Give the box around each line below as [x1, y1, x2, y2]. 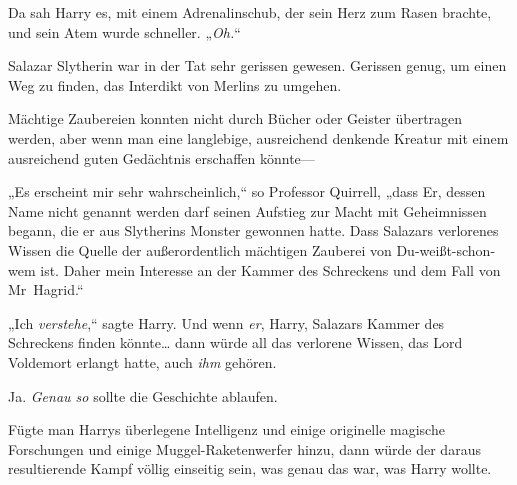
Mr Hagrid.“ [8, 279, 84, 300]
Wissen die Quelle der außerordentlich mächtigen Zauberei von [8, 239, 392, 260]
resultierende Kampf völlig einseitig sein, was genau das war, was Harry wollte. [8, 458, 492, 479]
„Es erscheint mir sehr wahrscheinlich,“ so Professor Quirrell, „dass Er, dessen [8, 181, 486, 202]
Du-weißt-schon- [396, 239, 496, 260]
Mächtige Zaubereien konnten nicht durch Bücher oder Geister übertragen [8, 108, 463, 129]
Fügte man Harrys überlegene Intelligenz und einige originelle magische [8, 419, 445, 440]
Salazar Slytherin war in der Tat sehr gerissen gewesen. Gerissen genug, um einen [8, 55, 507, 76]
